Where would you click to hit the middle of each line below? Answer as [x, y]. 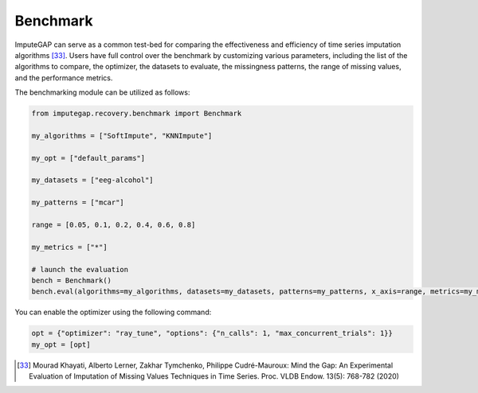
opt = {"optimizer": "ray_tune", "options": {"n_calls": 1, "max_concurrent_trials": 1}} [212, 333]
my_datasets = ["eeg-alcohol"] [93, 180]
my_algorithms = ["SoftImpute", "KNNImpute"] [122, 136]
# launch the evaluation [80, 269]
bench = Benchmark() [71, 280]
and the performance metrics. [64, 78]
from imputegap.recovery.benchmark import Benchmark [137, 114]
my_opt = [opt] [61, 344]
